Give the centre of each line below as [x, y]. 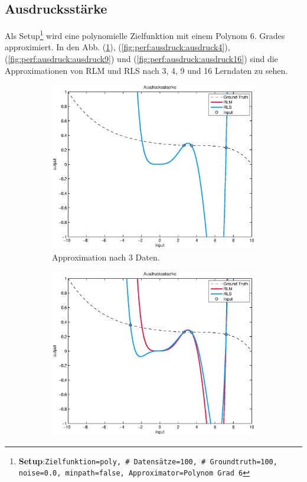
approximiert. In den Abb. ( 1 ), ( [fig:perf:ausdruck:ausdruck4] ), [117, 47]
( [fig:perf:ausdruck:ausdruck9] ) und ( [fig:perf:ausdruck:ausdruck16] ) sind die [141, 59]
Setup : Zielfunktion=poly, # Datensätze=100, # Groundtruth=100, [148, 460]
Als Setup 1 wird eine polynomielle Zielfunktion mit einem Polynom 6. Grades [145, 35]
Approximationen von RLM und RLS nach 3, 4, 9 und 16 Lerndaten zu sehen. [146, 70]
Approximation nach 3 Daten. [106, 257]
